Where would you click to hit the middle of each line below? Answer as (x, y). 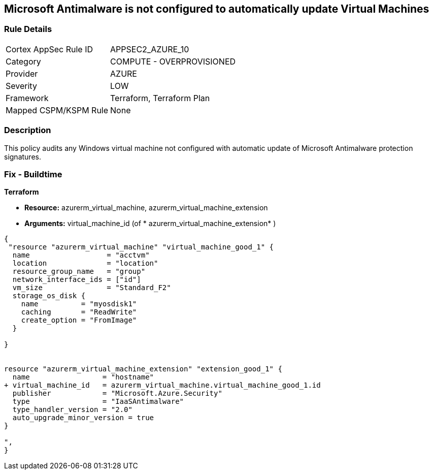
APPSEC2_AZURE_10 (150, 49)
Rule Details (28, 29)
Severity (21, 86)
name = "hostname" (83, 377)
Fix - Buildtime (33, 174)
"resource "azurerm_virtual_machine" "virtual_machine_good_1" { (141, 247)
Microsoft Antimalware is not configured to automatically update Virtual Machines (217, 9)
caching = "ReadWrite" (79, 312)
